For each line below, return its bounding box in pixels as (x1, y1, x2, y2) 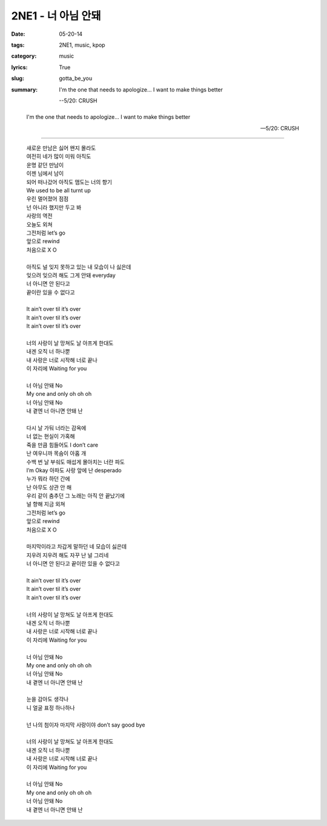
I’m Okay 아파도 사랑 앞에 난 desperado (26, 467, 122, 474)
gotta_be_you (59, 75, 93, 82)
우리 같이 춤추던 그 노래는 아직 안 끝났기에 (26, 492, 125, 499)
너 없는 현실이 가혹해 (26, 433, 75, 440)
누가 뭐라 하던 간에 (26, 475, 70, 482)
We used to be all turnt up (26, 187, 91, 194)
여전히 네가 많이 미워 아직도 (26, 153, 91, 160)
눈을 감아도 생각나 (26, 696, 69, 703)
